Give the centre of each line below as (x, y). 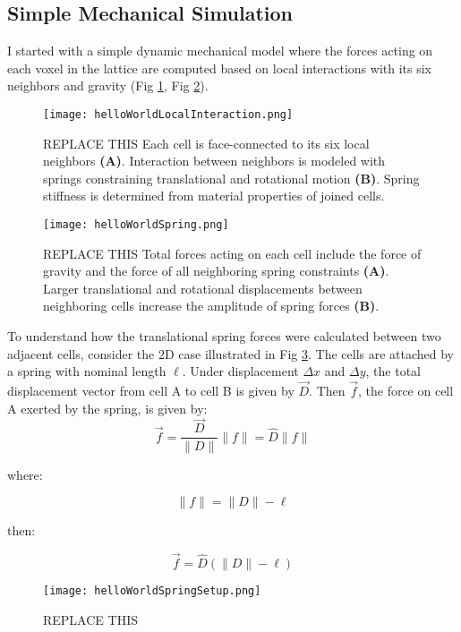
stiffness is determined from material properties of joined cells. (214, 196)
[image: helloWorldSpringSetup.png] (152, 590)
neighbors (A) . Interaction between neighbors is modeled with (214, 161)
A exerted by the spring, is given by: (107, 408)
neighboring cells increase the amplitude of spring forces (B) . (211, 306)
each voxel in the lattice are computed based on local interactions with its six (220, 68)
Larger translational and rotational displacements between (203, 288)
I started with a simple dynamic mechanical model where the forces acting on (220, 51)
